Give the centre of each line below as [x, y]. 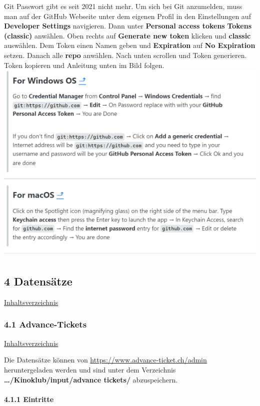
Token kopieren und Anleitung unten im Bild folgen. [84, 65]
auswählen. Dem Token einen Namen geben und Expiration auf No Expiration [130, 45]
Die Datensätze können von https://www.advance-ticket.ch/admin [105, 360]
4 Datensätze [38, 281]
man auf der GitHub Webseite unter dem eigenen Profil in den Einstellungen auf [127, 16]
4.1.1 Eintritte [29, 399]
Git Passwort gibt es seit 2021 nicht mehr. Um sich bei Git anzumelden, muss [123, 6]
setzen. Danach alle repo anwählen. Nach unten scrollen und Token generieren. [125, 55]
